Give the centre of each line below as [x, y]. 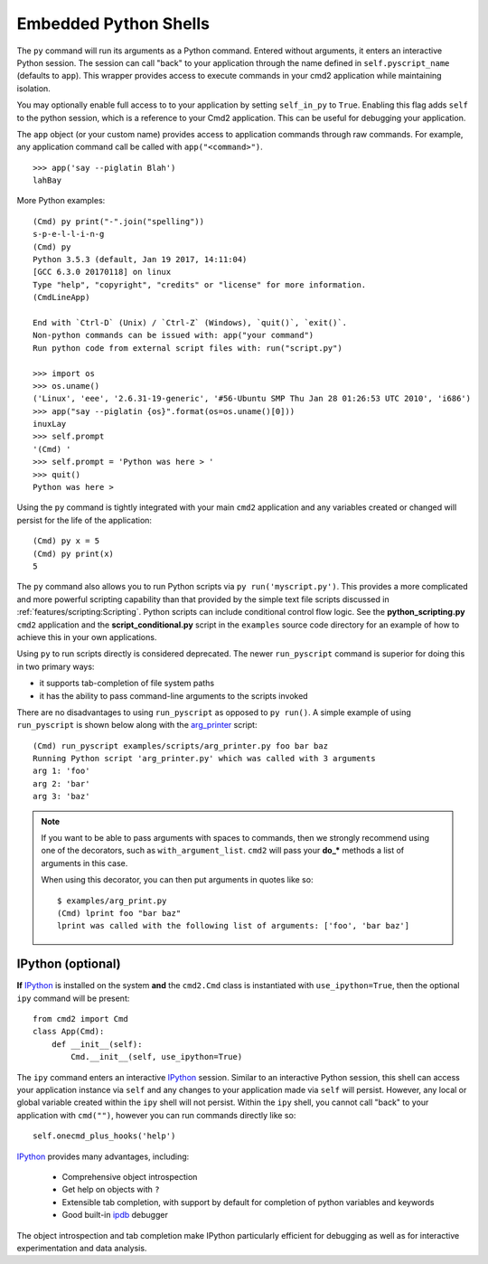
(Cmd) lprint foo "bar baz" [119, 913]
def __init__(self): [97, 1044]
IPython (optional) [69, 964]
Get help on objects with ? [111, 1190]
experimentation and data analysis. [82, 1248]
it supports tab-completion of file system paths [127, 684]
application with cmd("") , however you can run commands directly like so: [156, 1115]
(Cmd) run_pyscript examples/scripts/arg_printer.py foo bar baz [181, 745]
